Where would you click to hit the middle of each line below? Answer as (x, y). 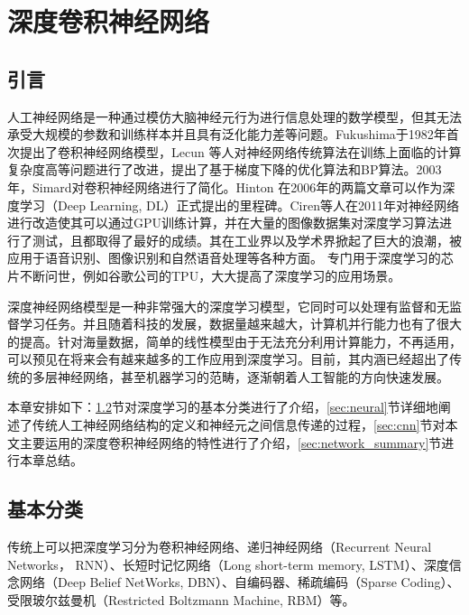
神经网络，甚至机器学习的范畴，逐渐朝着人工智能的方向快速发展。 (253, 376)
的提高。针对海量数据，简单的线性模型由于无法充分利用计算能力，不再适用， (234, 341)
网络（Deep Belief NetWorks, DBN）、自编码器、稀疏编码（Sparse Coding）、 (239, 582)
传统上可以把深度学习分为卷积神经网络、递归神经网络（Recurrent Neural (220, 547)
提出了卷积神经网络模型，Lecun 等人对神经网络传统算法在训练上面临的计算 (240, 151)
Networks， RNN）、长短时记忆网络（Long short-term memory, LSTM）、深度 (228, 564)
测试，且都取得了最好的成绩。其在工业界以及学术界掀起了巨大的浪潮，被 (247, 240)
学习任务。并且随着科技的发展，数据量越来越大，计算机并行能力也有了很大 (240, 324)
